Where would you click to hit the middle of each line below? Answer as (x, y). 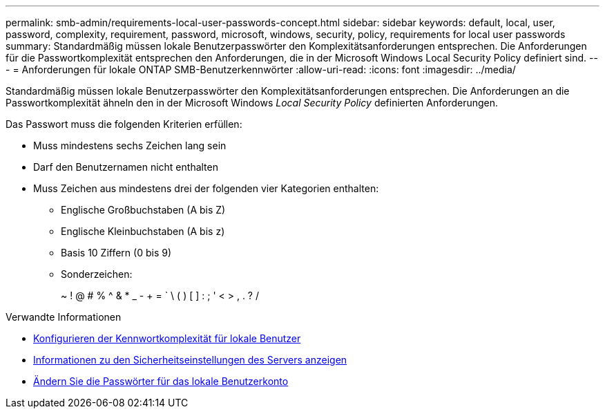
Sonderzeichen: (97, 274)
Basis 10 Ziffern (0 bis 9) (116, 253)
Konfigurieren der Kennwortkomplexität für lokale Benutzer (167, 338)
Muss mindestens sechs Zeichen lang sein (130, 145)
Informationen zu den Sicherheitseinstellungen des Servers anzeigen (190, 360)
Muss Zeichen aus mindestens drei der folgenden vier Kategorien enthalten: (206, 188)
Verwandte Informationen (64, 317)
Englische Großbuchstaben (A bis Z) (143, 210)
